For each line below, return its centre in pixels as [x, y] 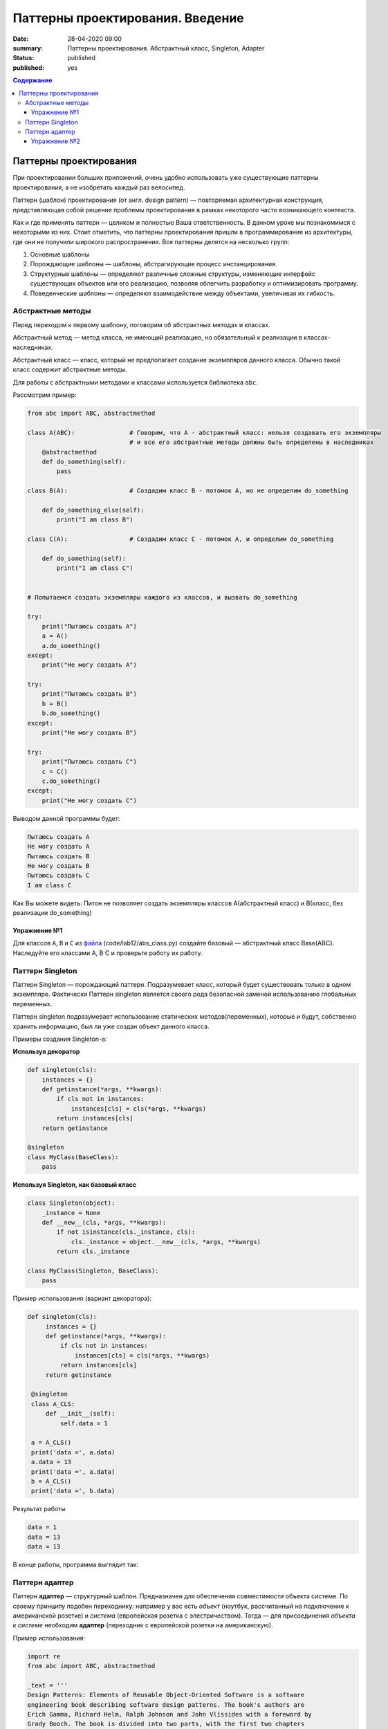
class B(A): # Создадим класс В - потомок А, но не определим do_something [188, 491]
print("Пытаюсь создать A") [90, 626]
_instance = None [71, 1213]
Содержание [33, 80]
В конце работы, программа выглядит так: [76, 1565]
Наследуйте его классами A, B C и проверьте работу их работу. [108, 953]
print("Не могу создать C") [90, 800]
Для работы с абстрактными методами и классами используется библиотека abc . [136, 382]
